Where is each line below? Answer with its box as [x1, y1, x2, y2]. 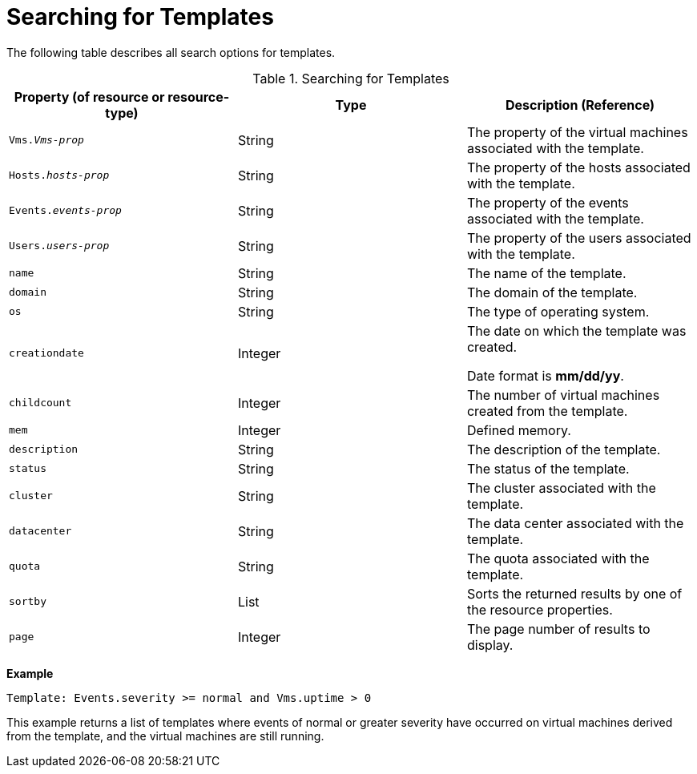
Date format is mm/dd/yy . [466, 367, 624, 384]
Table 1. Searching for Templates [252, 70, 449, 87]
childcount [9, 397, 72, 409]
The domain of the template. [466, 284, 638, 300]
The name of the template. [466, 264, 626, 281]
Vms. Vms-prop [9, 134, 84, 147]
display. [466, 636, 514, 653]
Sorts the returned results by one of [466, 585, 683, 602]
